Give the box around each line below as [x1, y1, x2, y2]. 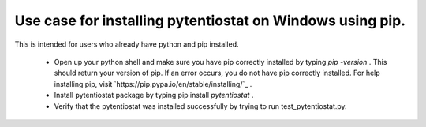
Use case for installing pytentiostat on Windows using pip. [14, 12, 406, 29]
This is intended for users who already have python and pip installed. [14, 39, 239, 49]
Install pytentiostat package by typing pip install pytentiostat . [54, 91, 254, 100]
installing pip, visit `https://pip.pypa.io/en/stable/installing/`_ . [54, 79, 252, 88]
